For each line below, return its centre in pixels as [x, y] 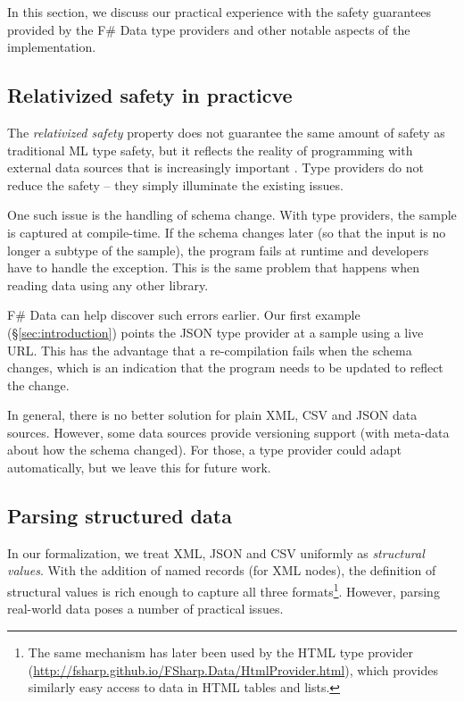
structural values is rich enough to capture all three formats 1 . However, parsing [224, 590]
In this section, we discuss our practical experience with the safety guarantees [220, 12]
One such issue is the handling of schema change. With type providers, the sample [232, 215]
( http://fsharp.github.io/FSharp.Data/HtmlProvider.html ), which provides [233, 669]
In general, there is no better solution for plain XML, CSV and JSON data [212, 415]
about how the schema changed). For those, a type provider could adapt [204, 450]
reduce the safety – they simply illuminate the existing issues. [175, 184]
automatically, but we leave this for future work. [139, 468]
